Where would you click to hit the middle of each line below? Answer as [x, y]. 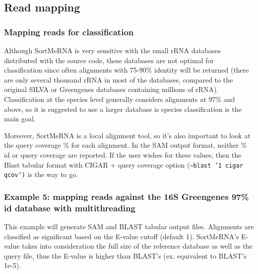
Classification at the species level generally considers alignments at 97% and [120, 99]
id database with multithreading [70, 208]
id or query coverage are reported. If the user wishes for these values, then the [123, 154]
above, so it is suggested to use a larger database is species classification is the [123, 109]
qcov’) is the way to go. [41, 174]
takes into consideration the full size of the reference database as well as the [137, 246]
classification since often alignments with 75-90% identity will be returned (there [127, 70]
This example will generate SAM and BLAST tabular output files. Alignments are [129, 226]
